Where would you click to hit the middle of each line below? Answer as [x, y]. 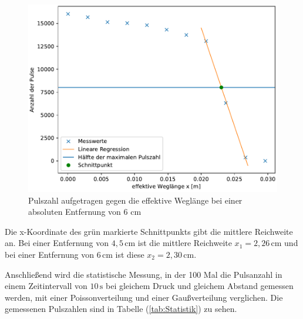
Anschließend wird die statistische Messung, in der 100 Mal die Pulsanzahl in [144, 274]
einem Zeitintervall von [46, 286]
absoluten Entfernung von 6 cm [85, 212]
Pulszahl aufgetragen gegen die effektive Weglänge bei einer [135, 200]
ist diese [130, 254]
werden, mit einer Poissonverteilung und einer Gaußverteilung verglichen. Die [144, 297]
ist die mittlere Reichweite [185, 243]
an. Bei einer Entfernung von [57, 243]
